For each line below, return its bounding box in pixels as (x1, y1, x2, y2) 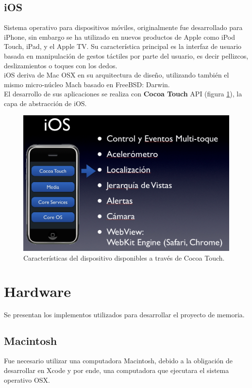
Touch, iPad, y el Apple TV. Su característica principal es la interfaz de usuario (4, 41, 242, 51)
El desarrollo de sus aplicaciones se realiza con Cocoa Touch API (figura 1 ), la (4, 89, 242, 99)
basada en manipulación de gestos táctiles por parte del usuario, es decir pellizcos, (4, 50, 249, 61)
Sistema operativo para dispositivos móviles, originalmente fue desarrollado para (4, 22, 243, 32)
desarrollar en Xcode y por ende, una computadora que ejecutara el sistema (4, 365, 229, 375)
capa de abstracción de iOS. (4, 98, 87, 108)
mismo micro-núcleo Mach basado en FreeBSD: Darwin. (4, 79, 170, 89)
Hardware (4, 281, 71, 301)
